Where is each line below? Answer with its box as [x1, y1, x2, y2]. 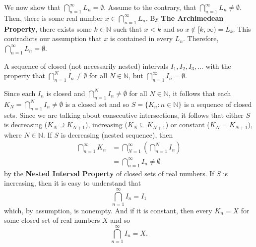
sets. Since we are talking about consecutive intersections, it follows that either [4, 109, 244, 120]
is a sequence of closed [184, 99, 252, 109]
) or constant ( [165, 119, 210, 130]
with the [205, 60, 231, 71]
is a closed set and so [65, 99, 129, 109]
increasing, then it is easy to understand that [4, 178, 141, 188]
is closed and [46, 88, 85, 98]
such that [113, 23, 142, 34]
